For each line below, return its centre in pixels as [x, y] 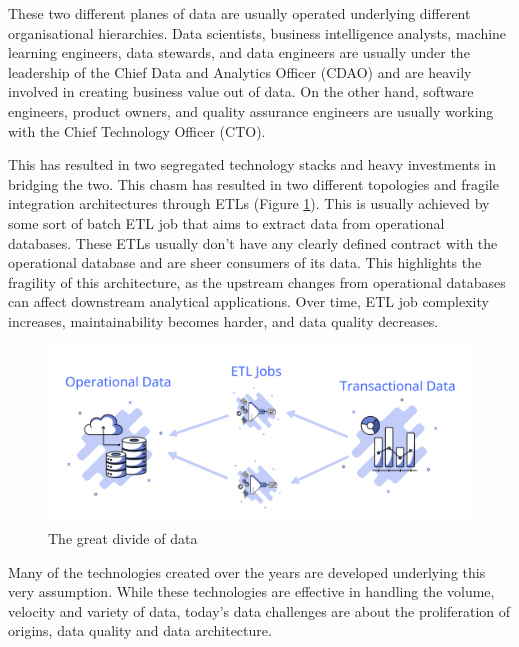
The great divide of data [123, 537]
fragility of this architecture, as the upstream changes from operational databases [257, 281]
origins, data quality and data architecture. [140, 630]
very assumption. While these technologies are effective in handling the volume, [251, 591]
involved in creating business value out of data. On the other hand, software [241, 91]
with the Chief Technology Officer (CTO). [137, 130]
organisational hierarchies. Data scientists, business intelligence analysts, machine [257, 32]
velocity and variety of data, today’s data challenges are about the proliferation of [259, 610]
